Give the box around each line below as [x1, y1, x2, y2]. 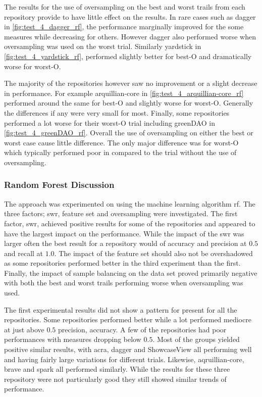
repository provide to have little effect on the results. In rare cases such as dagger [4, 11, 256, 22]
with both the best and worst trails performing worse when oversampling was [4, 277, 243, 288]
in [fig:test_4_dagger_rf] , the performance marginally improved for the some [4, 21, 244, 32]
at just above [4, 324, 44, 334]
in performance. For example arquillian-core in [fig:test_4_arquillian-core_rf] [4, 87, 244, 98]
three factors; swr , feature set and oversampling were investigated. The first [4, 208, 238, 219]
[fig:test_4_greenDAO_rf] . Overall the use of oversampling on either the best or [4, 127, 253, 138]
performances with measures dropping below [4, 334, 141, 344]
